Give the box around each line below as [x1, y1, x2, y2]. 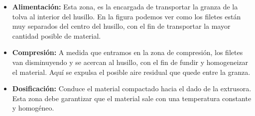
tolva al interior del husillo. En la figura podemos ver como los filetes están [12, 11, 241, 21]
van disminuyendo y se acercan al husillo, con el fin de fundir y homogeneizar [12, 57, 249, 67]
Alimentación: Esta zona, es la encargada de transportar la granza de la [12, 1, 238, 11]
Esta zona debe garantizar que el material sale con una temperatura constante [12, 93, 252, 103]
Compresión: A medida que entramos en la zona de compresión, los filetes [12, 47, 243, 58]
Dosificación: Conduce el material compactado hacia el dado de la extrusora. [12, 83, 252, 94]
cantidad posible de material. [12, 30, 101, 41]
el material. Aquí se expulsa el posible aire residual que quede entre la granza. [12, 66, 251, 77]
